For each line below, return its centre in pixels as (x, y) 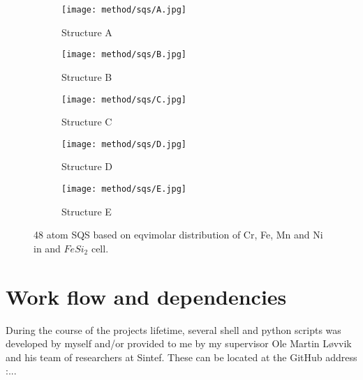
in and (47, 248)
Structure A (87, 32)
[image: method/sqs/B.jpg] (124, 55)
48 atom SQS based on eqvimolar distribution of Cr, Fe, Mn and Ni (178, 235)
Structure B (87, 76)
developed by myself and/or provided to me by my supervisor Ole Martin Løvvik (179, 343)
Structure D (87, 166)
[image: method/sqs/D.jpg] (124, 144)
